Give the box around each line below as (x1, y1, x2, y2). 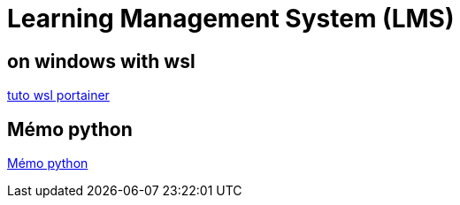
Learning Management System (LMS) (7, 4, 455, 34)
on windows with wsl (7, 49, 195, 72)
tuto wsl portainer (7, 87, 110, 103)
